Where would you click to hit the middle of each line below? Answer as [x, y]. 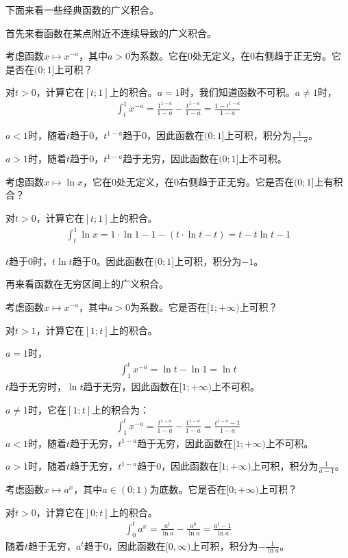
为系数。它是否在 [169, 307]
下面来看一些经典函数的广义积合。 [82, 10]
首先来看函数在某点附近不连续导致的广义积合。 [111, 33]
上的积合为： [121, 409]
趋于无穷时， [38, 386]
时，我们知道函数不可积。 [237, 92]
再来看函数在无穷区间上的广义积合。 [87, 284]
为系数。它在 [159, 56]
